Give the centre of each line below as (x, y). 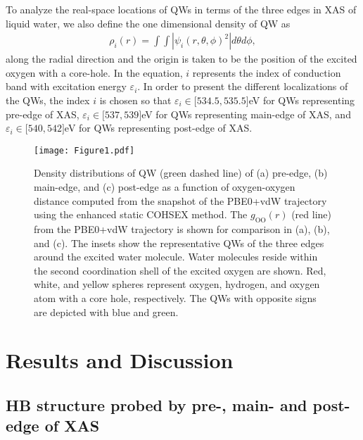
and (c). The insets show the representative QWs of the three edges (179, 243)
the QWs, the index (48, 100)
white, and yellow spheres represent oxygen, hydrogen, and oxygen (177, 284)
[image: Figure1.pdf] (84, 150)
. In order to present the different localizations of (243, 86)
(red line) (311, 214)
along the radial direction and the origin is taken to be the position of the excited (181, 59)
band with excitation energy (66, 86)
